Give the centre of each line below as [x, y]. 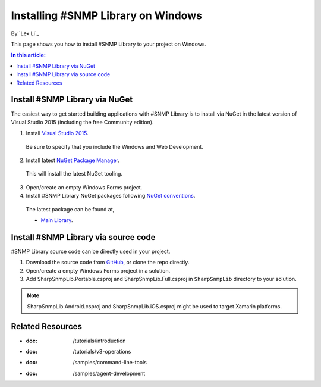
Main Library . [57, 220]
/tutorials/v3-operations [102, 352]
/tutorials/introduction [99, 341]
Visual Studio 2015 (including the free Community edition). [82, 122]
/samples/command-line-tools [110, 363]
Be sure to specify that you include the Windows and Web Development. [114, 146]
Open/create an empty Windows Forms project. [84, 187]
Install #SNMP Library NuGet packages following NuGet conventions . [111, 196]
